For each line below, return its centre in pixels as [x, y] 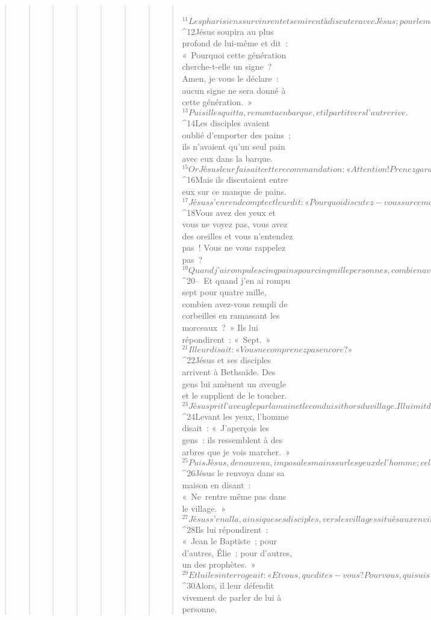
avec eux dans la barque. [227, 158]
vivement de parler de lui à [232, 597]
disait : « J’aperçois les [226, 428]
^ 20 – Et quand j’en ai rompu [236, 280]
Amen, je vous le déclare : [230, 78]
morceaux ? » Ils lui [220, 327]
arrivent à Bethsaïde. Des [229, 371]
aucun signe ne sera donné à [234, 90]
